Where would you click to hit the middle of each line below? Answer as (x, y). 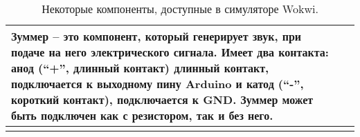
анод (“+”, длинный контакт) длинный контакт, (140, 68)
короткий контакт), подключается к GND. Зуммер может (162, 99)
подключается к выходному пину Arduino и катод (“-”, (157, 84)
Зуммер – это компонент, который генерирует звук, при (156, 36)
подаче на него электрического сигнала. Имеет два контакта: (170, 52)
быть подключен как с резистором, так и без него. (142, 115)
